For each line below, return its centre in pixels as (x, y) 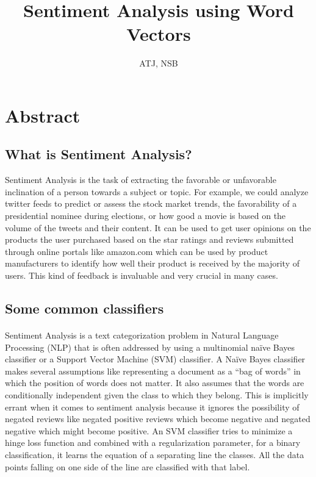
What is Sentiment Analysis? (99, 154)
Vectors (159, 34)
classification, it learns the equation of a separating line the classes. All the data (155, 454)
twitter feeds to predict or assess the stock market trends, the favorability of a (151, 203)
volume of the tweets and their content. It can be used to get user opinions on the (158, 227)
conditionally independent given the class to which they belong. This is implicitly (157, 394)
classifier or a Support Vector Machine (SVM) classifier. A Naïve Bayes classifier (155, 359)
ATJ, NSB (159, 63)
